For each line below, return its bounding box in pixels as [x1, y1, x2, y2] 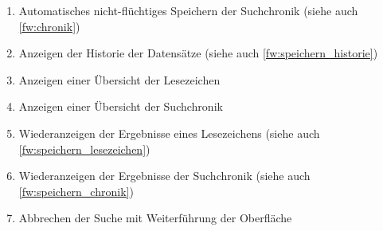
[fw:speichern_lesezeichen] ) [18, 140, 150, 157]
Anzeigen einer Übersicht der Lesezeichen [18, 71, 221, 88]
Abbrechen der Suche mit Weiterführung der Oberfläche [18, 209, 292, 226]
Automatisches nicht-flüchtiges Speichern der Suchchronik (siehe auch [18, 2, 358, 18]
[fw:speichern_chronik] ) [18, 182, 134, 199]
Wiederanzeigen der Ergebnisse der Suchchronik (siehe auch [18, 167, 311, 184]
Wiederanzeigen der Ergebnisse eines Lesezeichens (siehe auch [18, 124, 320, 141]
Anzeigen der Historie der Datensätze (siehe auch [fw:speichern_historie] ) [18, 45, 378, 61]
